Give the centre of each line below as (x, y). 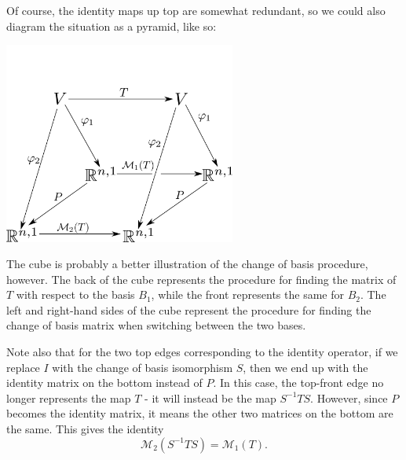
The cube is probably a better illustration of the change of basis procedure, (187, 264)
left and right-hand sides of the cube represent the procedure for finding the (189, 309)
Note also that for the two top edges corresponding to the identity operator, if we (202, 352)
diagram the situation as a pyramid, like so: (112, 26)
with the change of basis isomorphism (143, 367)
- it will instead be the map (210, 397)
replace (23, 367)
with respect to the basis (75, 294)
